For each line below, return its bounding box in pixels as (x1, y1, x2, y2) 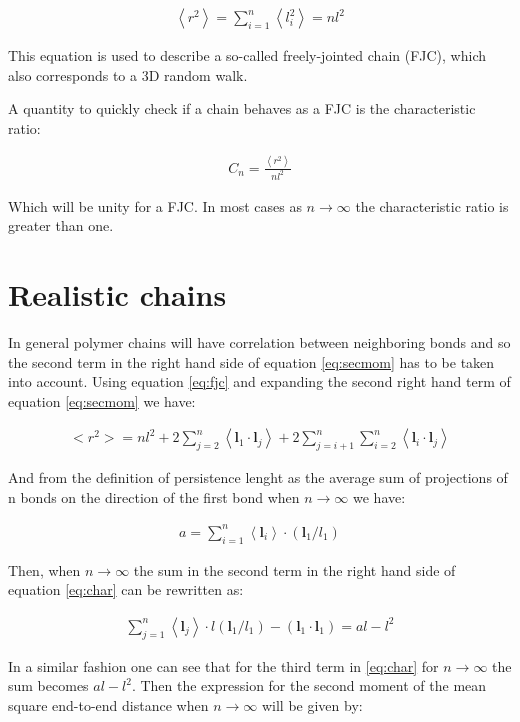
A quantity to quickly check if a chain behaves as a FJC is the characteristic (8, 98, 476, 119)
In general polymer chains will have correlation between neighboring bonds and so (8, 331, 511, 352)
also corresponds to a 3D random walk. (8, 64, 248, 85)
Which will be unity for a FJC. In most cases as (8, 195, 302, 216)
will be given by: (261, 694, 363, 715)
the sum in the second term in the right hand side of (133, 559, 456, 580)
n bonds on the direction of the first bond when (8, 486, 300, 507)
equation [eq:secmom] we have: (8, 390, 196, 411)
